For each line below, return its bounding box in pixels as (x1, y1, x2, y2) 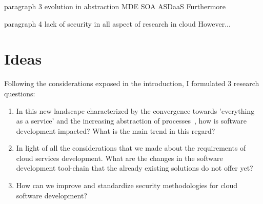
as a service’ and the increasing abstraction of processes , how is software (16, 115, 247, 126)
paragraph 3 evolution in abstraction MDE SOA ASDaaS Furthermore (4, 1, 226, 11)
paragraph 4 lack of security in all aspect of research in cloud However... (4, 18, 231, 29)
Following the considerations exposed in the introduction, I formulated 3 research (4, 78, 259, 89)
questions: (4, 88, 35, 98)
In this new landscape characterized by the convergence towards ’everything (16, 105, 255, 116)
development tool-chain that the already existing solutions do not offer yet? (16, 162, 253, 173)
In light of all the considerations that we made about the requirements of (16, 142, 246, 153)
